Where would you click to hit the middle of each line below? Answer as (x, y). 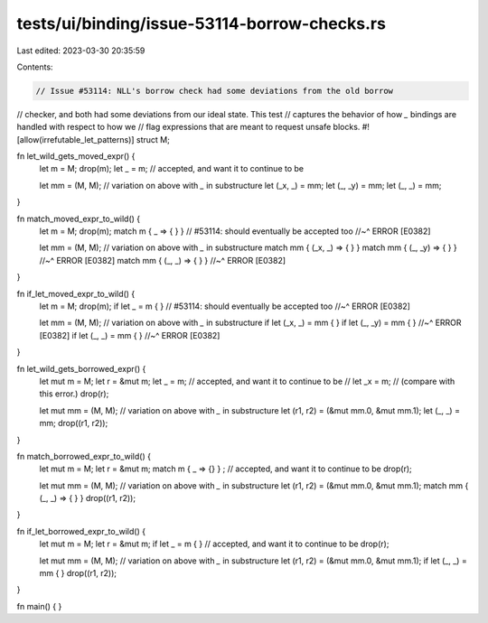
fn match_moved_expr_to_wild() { (79, 219)
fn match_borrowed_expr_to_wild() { (84, 456)
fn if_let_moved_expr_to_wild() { (76, 293)
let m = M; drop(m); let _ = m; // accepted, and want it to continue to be (172, 169)
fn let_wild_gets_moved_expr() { (76, 156)
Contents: (35, 67)
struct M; (153, 139)
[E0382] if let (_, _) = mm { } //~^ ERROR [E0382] (130, 335)
